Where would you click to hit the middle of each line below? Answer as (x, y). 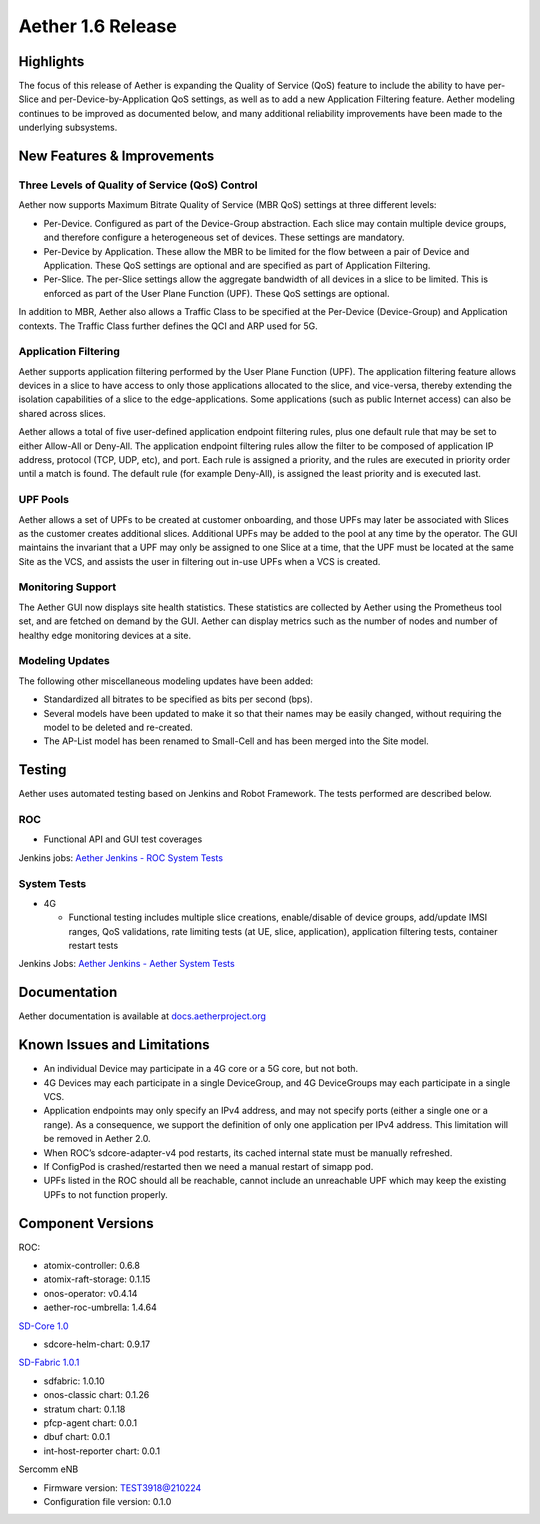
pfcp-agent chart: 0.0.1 (90, 1423)
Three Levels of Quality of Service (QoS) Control (138, 185)
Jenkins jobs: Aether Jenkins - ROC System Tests (121, 857)
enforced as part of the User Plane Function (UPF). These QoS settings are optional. (216, 293)
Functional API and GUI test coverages (123, 839)
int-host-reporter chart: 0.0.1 (102, 1451)
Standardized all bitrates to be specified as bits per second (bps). (178, 699)
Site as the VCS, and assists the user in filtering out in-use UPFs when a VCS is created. (199, 561)
